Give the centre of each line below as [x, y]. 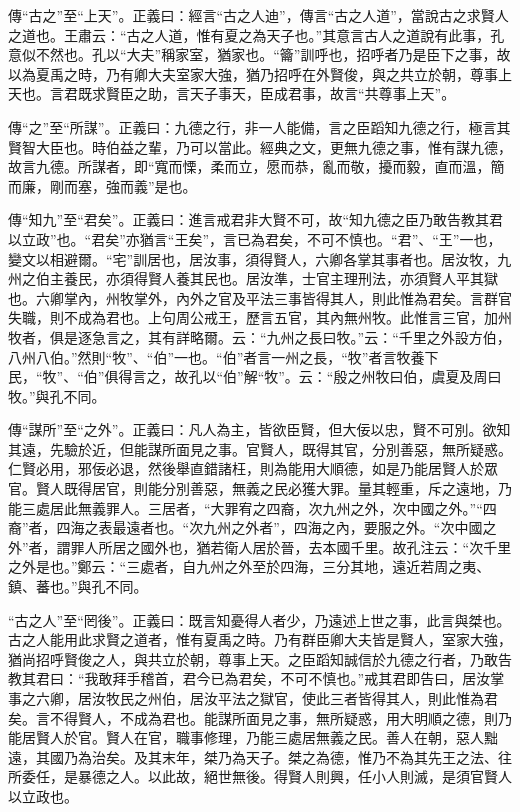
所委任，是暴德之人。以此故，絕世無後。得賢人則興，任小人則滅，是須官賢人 [260, 776]
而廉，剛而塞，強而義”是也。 [102, 185]
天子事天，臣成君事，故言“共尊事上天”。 [322, 93]
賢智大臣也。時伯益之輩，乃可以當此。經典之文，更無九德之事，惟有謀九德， [260, 146]
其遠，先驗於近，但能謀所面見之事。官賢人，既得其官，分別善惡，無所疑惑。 [260, 448]
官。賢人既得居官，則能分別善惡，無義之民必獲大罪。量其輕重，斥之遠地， [253, 488]
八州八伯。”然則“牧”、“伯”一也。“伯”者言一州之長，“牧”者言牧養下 [223, 356]
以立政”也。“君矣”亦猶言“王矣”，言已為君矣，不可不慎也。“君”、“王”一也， [255, 238]
